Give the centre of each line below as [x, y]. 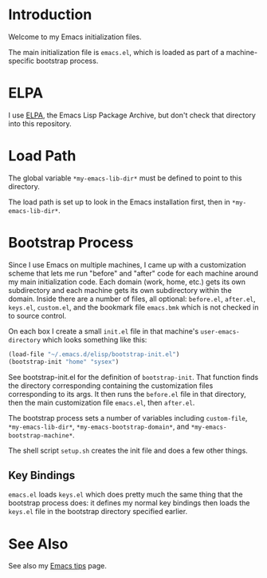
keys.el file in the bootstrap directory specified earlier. [98, 512]
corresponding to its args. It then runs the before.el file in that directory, [128, 394]
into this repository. [40, 123]
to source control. [37, 315]
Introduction [50, 15]
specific [22, 61]
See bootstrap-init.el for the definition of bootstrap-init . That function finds [133, 377]
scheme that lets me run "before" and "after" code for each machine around [133, 273]
